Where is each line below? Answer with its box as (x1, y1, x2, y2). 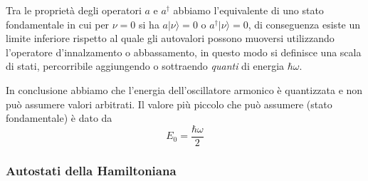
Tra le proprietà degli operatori (6, 3, 142, 17)
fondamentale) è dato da (6, 110, 112, 125)
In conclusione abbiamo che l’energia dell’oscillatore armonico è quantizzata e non (6, 82, 363, 97)
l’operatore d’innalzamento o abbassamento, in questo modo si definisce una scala (6, 44, 362, 59)
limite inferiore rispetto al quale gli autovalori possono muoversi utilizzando (6, 31, 335, 46)
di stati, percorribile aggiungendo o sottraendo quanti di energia (6, 58, 285, 73)
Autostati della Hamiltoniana (6, 161, 177, 179)
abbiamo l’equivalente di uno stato (173, 3, 324, 17)
